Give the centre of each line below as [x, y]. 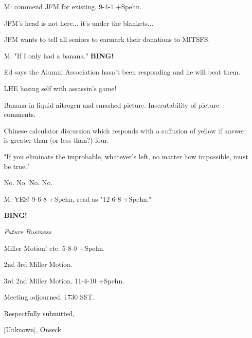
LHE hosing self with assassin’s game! [60, 88]
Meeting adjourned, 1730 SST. [49, 297]
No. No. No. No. [28, 182]
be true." [17, 166]
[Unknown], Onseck [33, 329]
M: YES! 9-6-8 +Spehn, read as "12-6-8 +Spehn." [78, 198]
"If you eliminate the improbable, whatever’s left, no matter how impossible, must [126, 156]
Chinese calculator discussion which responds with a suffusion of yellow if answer [125, 130]
